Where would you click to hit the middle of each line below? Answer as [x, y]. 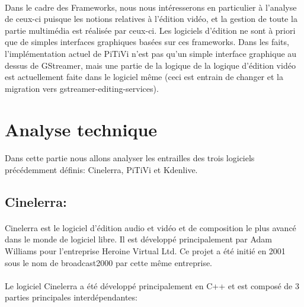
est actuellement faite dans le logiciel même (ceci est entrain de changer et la [144, 77]
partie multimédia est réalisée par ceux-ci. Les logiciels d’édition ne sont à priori [150, 30]
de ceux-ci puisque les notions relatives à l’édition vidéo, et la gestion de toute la [151, 19]
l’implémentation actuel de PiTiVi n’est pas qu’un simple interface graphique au [151, 53]
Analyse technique [81, 129]
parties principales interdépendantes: [71, 297]
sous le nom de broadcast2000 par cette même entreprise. [109, 262]
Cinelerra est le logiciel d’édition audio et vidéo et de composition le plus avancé [151, 227]
